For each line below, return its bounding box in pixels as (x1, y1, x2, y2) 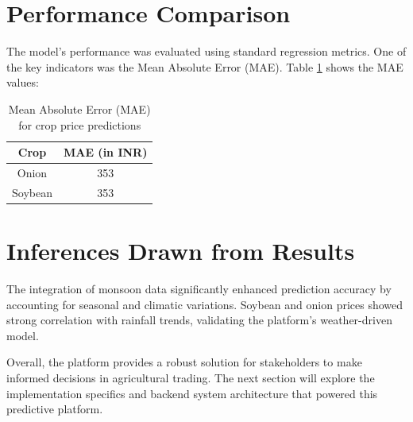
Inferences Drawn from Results (6, 234, 355, 267)
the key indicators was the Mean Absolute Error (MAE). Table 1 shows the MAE (6, 58, 403, 75)
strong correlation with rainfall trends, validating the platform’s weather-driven (6, 312, 392, 328)
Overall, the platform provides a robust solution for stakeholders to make (6, 354, 362, 370)
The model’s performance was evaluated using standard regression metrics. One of (6, 43, 407, 60)
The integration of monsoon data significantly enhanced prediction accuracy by (6, 281, 392, 296)
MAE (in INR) (63, 144, 148, 161)
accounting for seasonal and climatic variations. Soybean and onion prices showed (6, 296, 403, 312)
